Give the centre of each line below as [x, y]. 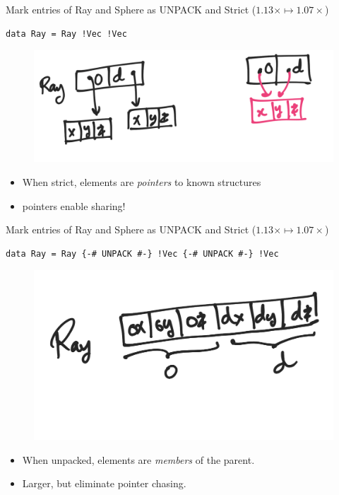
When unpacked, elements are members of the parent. [138, 459]
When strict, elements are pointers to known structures [142, 181]
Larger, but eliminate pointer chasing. [104, 483]
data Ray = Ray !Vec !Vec [66, 34]
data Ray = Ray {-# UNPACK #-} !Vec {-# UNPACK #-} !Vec [142, 254]
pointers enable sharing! [74, 205]
